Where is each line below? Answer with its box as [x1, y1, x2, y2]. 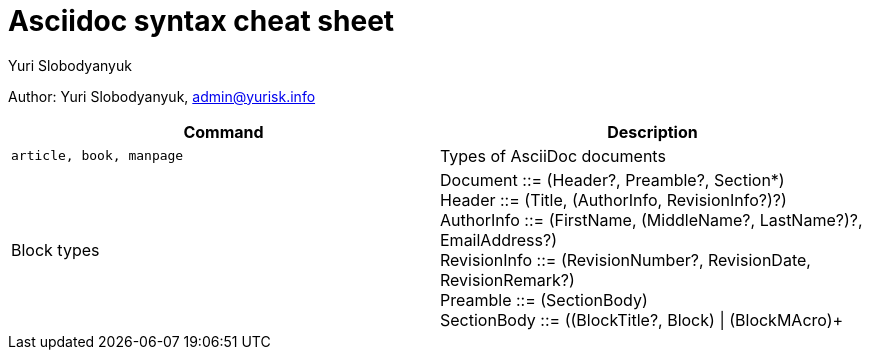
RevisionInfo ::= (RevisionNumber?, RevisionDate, [440, 249, 811, 270]
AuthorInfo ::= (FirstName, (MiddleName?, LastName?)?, [440, 209, 863, 230]
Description [607, 121, 698, 142]
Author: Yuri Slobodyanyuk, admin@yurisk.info [8, 87, 316, 105]
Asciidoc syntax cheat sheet [8, 4, 395, 38]
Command [183, 121, 264, 142]
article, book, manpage [11, 148, 184, 164]
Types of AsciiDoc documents [440, 145, 666, 166]
